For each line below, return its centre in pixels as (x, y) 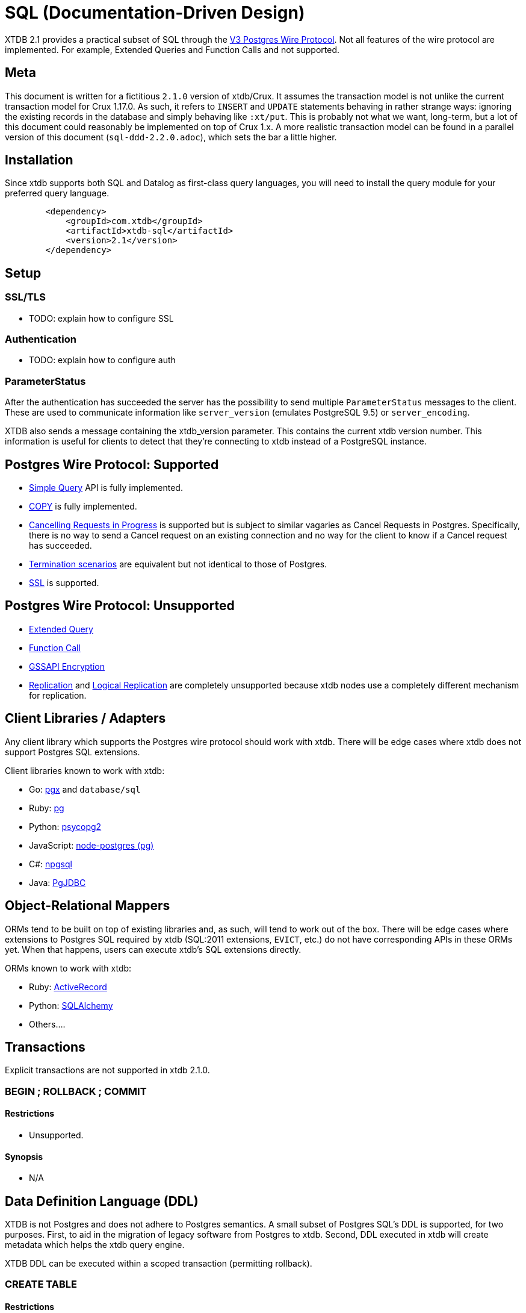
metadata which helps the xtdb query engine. (95, 1245)
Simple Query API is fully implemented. (106, 488)
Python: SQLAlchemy (71, 1005)
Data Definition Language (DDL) (102, 1201)
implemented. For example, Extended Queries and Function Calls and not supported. (172, 49)
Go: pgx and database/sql (85, 789)
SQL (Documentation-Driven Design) (155, 13)
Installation (39, 160)
